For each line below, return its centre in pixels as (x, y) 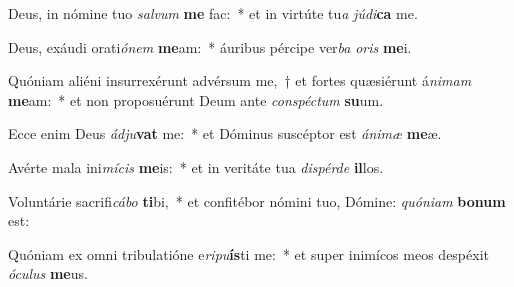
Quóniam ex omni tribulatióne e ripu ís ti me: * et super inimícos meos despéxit (248, 253)
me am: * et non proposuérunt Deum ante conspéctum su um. (196, 99)
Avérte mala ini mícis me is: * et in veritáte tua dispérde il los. (196, 166)
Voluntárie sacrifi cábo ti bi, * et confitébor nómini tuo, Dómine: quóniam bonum (257, 200)
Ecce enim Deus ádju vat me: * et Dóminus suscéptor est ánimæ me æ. (225, 133)
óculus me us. (48, 273)
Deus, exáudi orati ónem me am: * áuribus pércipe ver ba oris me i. (210, 46)
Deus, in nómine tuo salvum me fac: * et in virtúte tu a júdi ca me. (213, 13)
